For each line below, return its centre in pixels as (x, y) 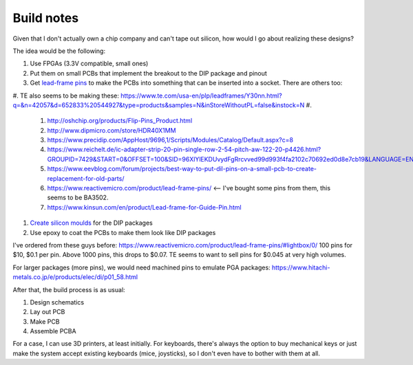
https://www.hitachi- (301, 267)
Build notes (46, 18)
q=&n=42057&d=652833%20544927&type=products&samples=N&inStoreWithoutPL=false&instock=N (159, 105)
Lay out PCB (47, 312)
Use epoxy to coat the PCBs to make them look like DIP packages (123, 232)
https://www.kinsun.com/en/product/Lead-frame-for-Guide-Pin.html (144, 207)
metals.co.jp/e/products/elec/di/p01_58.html (75, 277)
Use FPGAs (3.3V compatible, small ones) (89, 64)
